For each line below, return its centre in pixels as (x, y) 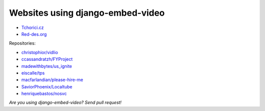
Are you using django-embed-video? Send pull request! (65, 103)
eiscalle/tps (33, 73)
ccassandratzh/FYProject (47, 59)
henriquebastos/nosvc (44, 94)
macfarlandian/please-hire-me (52, 80)
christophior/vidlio (40, 52)
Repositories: (22, 43)
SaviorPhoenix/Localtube (47, 86)
